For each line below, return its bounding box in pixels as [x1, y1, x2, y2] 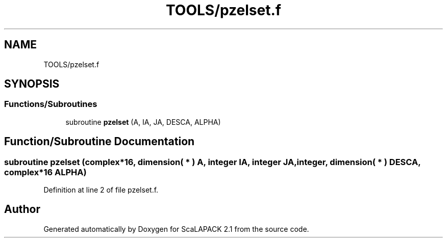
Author [4, 203, 40, 216]
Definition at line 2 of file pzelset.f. [43, 185, 159, 195]
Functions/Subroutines [4, 99, 97, 110]
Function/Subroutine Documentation [4, 135, 195, 148]
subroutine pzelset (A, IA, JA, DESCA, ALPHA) [65, 117, 221, 126]
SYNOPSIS [4, 77, 60, 91]
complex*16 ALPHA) [4, 167, 87, 177]
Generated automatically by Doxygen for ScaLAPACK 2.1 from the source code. [43, 224, 309, 233]
